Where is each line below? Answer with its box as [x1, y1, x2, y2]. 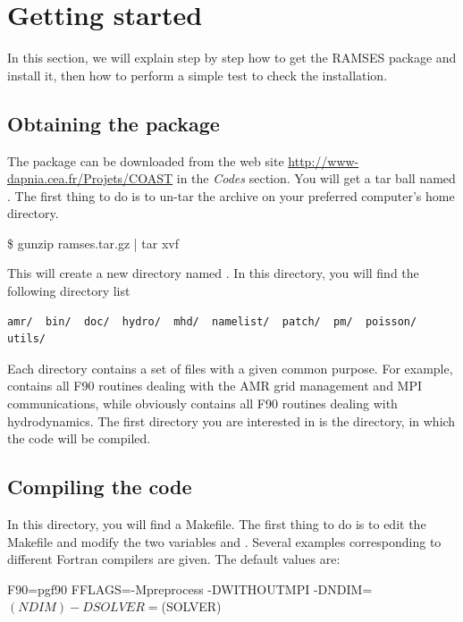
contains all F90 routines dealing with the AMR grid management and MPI [7, 376, 423, 395]
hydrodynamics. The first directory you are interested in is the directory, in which [7, 411, 456, 430]
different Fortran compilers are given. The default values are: [7, 550, 341, 568]
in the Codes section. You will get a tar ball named [176, 169, 456, 188]
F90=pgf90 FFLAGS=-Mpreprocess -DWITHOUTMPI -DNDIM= [7, 579, 373, 598]
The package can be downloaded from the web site [7, 151, 284, 170]
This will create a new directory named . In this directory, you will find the [7, 264, 419, 282]
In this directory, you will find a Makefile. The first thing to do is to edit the [7, 515, 426, 534]
